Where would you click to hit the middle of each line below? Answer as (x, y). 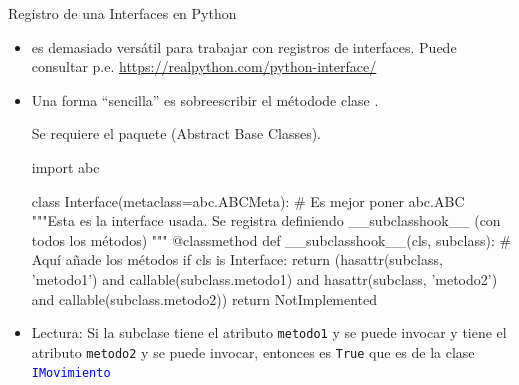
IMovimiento (71, 373)
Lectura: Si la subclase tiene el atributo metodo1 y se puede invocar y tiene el (269, 332)
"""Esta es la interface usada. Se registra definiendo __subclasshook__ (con (266, 220)
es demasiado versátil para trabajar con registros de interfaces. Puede (244, 46)
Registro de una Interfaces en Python (122, 13)
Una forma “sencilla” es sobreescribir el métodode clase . (205, 99)
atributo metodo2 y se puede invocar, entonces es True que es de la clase (253, 351)
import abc (65, 166)
